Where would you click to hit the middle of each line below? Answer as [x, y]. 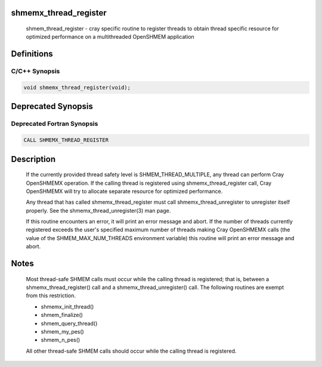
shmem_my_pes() [63, 332]
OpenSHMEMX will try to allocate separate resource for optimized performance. [124, 191]
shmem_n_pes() [61, 340]
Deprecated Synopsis [52, 106]
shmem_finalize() [62, 315]
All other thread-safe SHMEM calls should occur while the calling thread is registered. [131, 351]
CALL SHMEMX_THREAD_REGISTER [66, 140]
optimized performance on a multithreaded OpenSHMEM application [110, 37]
